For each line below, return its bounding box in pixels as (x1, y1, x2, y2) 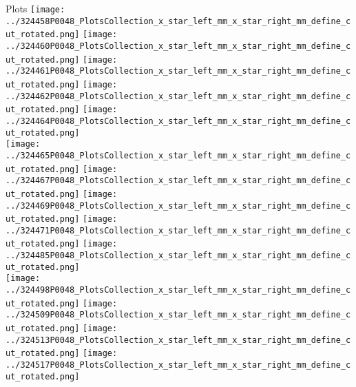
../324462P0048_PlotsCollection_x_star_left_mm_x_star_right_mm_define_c (6, 91, 351, 101)
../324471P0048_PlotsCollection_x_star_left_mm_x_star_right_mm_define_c (6, 225, 351, 236)
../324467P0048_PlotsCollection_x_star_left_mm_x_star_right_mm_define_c (6, 176, 351, 186)
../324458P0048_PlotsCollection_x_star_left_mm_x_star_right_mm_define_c (6, 16, 351, 26)
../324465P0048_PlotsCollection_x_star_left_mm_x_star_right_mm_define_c (6, 150, 351, 160)
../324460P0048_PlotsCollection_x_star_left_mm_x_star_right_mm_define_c (6, 41, 351, 51)
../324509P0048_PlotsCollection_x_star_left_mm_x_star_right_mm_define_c (6, 310, 351, 320)
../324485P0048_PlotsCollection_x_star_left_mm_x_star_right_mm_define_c (6, 251, 351, 261)
